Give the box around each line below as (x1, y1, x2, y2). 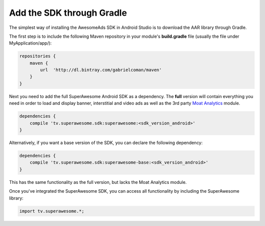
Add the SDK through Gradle (9, 7, 127, 18)
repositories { (19, 53, 56, 59)
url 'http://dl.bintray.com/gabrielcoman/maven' (40, 67, 162, 73)
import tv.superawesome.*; (19, 208, 84, 214)
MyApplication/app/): (9, 40, 52, 46)
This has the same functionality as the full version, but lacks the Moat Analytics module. (9, 179, 187, 185)
